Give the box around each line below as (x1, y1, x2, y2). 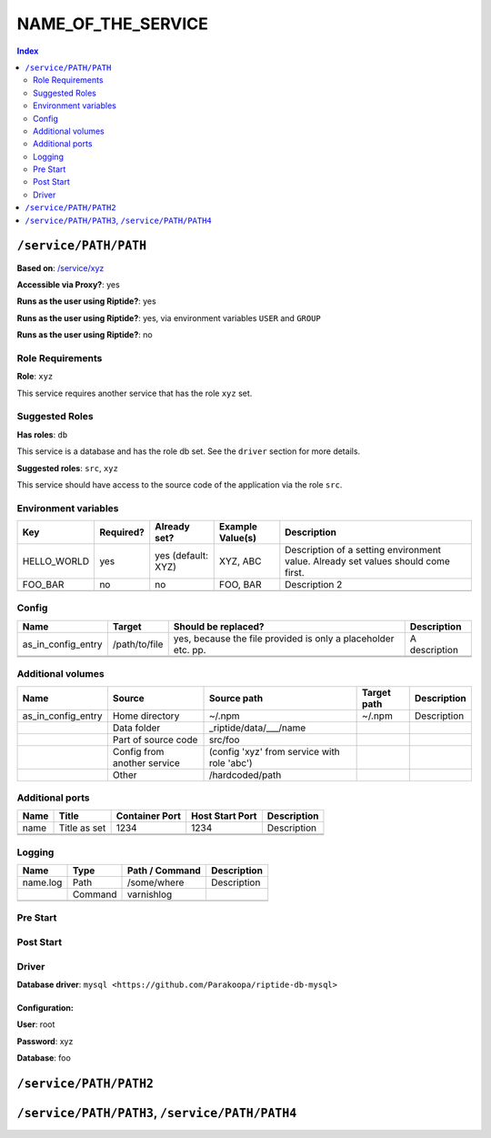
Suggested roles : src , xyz (16, 462, 118, 473)
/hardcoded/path (208, 769, 282, 781)
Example (218, 520, 258, 533)
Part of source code (112, 733, 198, 746)
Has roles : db (16, 428, 68, 440)
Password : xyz (16, 1035, 74, 1046)
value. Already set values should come (285, 555, 450, 568)
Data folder (112, 721, 161, 734)
